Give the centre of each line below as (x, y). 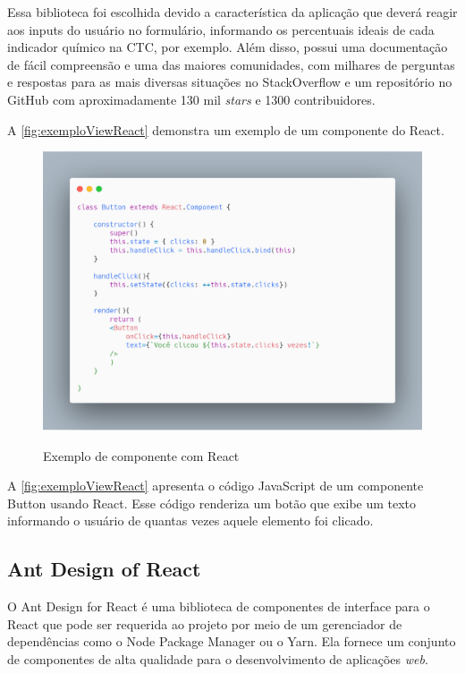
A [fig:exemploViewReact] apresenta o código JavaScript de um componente (216, 486)
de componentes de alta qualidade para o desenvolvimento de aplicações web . (218, 658)
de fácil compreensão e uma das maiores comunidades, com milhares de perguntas (231, 64)
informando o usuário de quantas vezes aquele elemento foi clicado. (190, 520)
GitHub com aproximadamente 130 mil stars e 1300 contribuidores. (191, 99)
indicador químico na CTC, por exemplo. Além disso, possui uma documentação (228, 47)
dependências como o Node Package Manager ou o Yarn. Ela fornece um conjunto (232, 641)
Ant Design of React (104, 569)
